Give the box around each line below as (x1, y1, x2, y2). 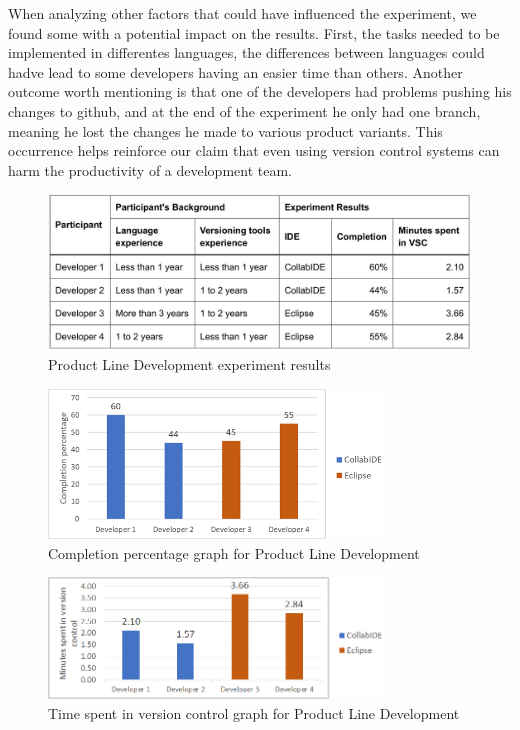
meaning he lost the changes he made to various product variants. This (8, 120, 443, 141)
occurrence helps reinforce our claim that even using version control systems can (8, 140, 500, 161)
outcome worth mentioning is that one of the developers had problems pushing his (8, 81, 512, 102)
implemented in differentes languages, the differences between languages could (8, 42, 485, 63)
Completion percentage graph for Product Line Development (48, 542, 420, 563)
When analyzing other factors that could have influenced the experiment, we (8, 3, 477, 23)
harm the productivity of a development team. (8, 159, 292, 180)
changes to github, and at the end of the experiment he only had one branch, (8, 100, 481, 121)
